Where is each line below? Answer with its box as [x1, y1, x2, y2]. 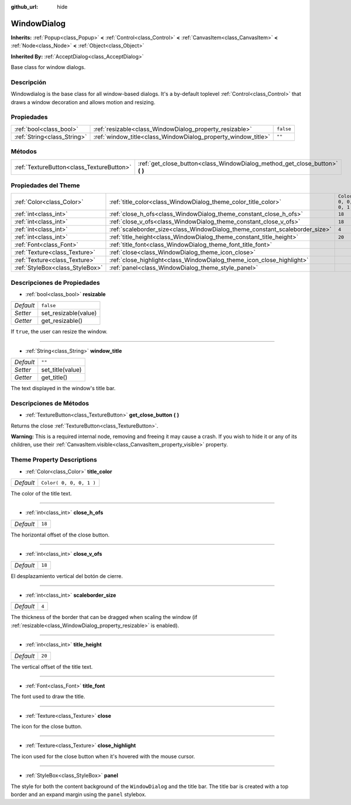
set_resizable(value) [41, 309, 97, 317]
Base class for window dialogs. [11, 64, 86, 71]
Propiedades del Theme [11, 181, 80, 190]
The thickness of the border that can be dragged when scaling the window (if [11, 614, 198, 621]
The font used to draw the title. [11, 693, 85, 700]
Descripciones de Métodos [11, 399, 90, 407]
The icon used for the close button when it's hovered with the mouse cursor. [11, 752, 195, 760]
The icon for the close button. [11, 723, 82, 730]
